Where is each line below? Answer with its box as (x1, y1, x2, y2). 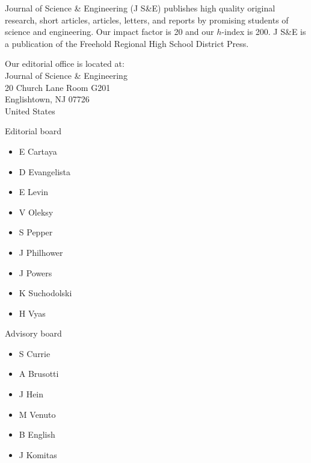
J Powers (19, 266, 52, 279)
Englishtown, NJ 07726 (5, 93, 90, 105)
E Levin (19, 185, 49, 198)
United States (5, 104, 55, 117)
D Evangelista (19, 165, 71, 178)
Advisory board (5, 327, 62, 340)
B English (19, 428, 55, 441)
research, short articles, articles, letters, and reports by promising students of (5, 13, 289, 26)
